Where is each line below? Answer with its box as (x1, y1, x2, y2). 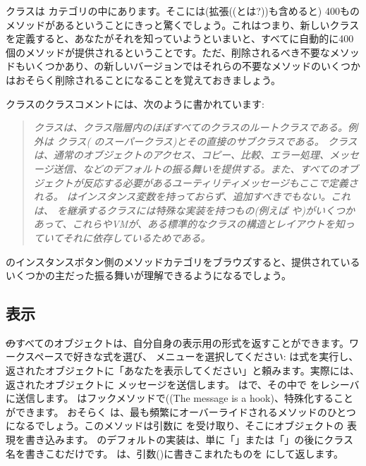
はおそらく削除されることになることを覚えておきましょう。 (6, 72, 281, 87)
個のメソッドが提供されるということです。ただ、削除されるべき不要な (6, 44, 330, 59)
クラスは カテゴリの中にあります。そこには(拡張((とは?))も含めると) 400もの (6, 4, 360, 18)
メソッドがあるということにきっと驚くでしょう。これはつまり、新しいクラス (6, 17, 360, 32)
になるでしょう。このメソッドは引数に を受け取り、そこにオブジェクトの (6, 418, 344, 433)
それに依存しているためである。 (62, 230, 211, 245)
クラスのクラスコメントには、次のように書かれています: (6, 96, 264, 111)
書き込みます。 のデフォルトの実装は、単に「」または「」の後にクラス (25, 432, 353, 447)
